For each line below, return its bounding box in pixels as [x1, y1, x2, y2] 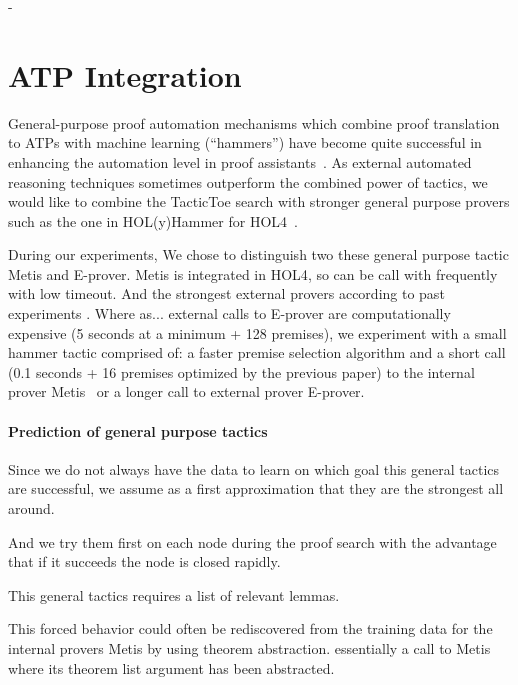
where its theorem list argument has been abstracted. [8, 657, 335, 678]
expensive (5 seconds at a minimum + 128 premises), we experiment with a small [8, 322, 507, 343]
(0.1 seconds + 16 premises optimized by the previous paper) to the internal [8, 361, 475, 382]
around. [8, 498, 55, 519]
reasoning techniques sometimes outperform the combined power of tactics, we [8, 171, 488, 192]
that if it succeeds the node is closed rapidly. [8, 551, 281, 572]
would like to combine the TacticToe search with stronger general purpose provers [8, 191, 510, 212]
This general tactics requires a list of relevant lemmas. [8, 584, 340, 605]
